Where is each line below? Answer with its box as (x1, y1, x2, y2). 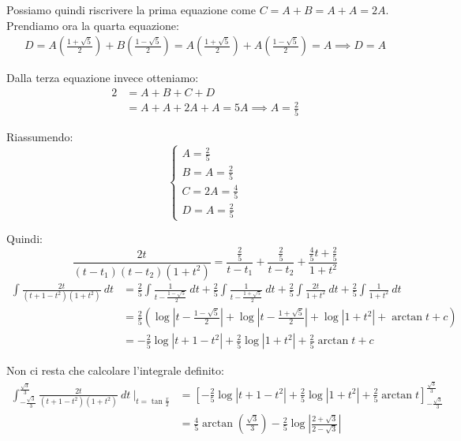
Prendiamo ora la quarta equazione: (6, 17, 179, 33)
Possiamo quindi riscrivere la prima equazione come (6, 2, 256, 17)
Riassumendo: (6, 128, 73, 144)
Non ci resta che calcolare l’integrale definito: (6, 362, 224, 379)
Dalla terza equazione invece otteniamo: (6, 69, 199, 86)
